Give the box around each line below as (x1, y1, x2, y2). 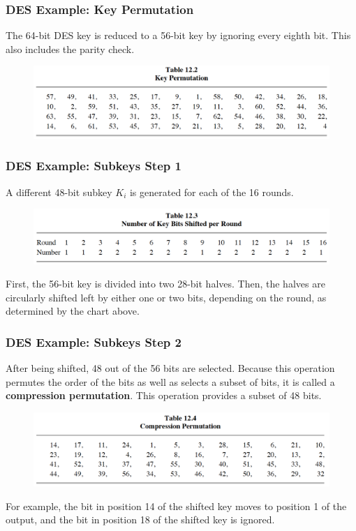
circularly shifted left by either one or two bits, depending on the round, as (6, 290, 327, 304)
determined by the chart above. (6, 304, 140, 318)
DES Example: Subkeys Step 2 (6, 333, 181, 350)
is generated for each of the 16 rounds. (129, 184, 294, 199)
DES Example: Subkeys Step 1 (6, 157, 181, 174)
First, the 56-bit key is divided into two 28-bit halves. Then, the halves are (6, 276, 325, 291)
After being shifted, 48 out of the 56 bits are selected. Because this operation (6, 361, 335, 375)
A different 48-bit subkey (6, 184, 112, 199)
